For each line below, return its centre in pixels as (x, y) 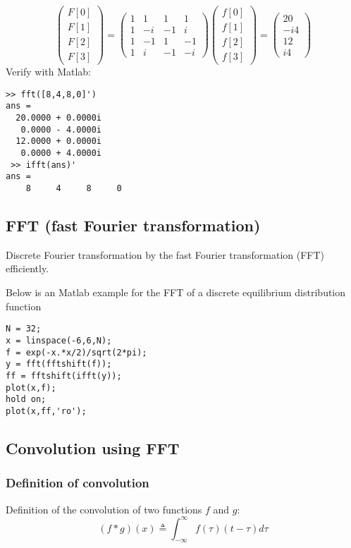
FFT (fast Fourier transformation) (133, 225)
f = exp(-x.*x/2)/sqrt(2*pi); (76, 352)
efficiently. (27, 268)
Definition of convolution (78, 483)
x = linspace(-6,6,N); (59, 340)
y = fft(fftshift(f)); (59, 364)
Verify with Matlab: (49, 72)
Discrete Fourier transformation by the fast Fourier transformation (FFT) (165, 254)
